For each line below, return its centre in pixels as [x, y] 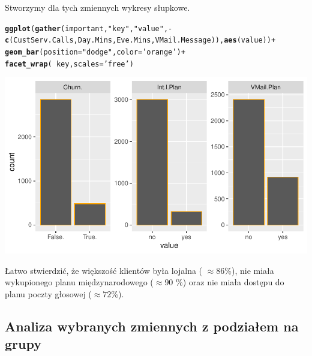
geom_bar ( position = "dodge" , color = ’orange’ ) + [95, 52]
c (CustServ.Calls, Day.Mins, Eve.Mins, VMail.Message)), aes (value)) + [140, 40]
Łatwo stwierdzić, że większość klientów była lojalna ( [104, 270]
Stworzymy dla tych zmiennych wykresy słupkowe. [97, 7]
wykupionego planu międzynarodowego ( [79, 282]
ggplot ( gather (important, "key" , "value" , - [89, 28]
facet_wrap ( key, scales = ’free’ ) [69, 64]
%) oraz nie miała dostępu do [230, 282]
